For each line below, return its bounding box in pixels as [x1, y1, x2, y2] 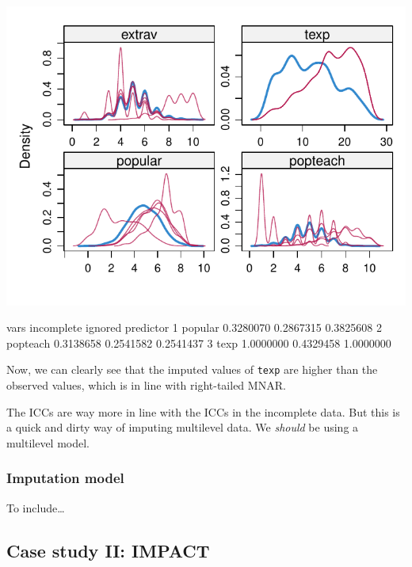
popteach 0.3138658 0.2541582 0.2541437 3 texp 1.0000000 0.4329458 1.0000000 [6, 334, 391, 351]
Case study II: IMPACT [6, 538, 210, 562]
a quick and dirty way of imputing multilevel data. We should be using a [6, 419, 359, 436]
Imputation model [6, 468, 124, 488]
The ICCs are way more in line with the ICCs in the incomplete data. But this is [6, 403, 400, 420]
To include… [6, 499, 65, 516]
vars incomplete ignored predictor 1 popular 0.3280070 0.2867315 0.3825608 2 [6, 319, 382, 336]
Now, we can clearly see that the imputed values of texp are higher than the [6, 361, 378, 378]
